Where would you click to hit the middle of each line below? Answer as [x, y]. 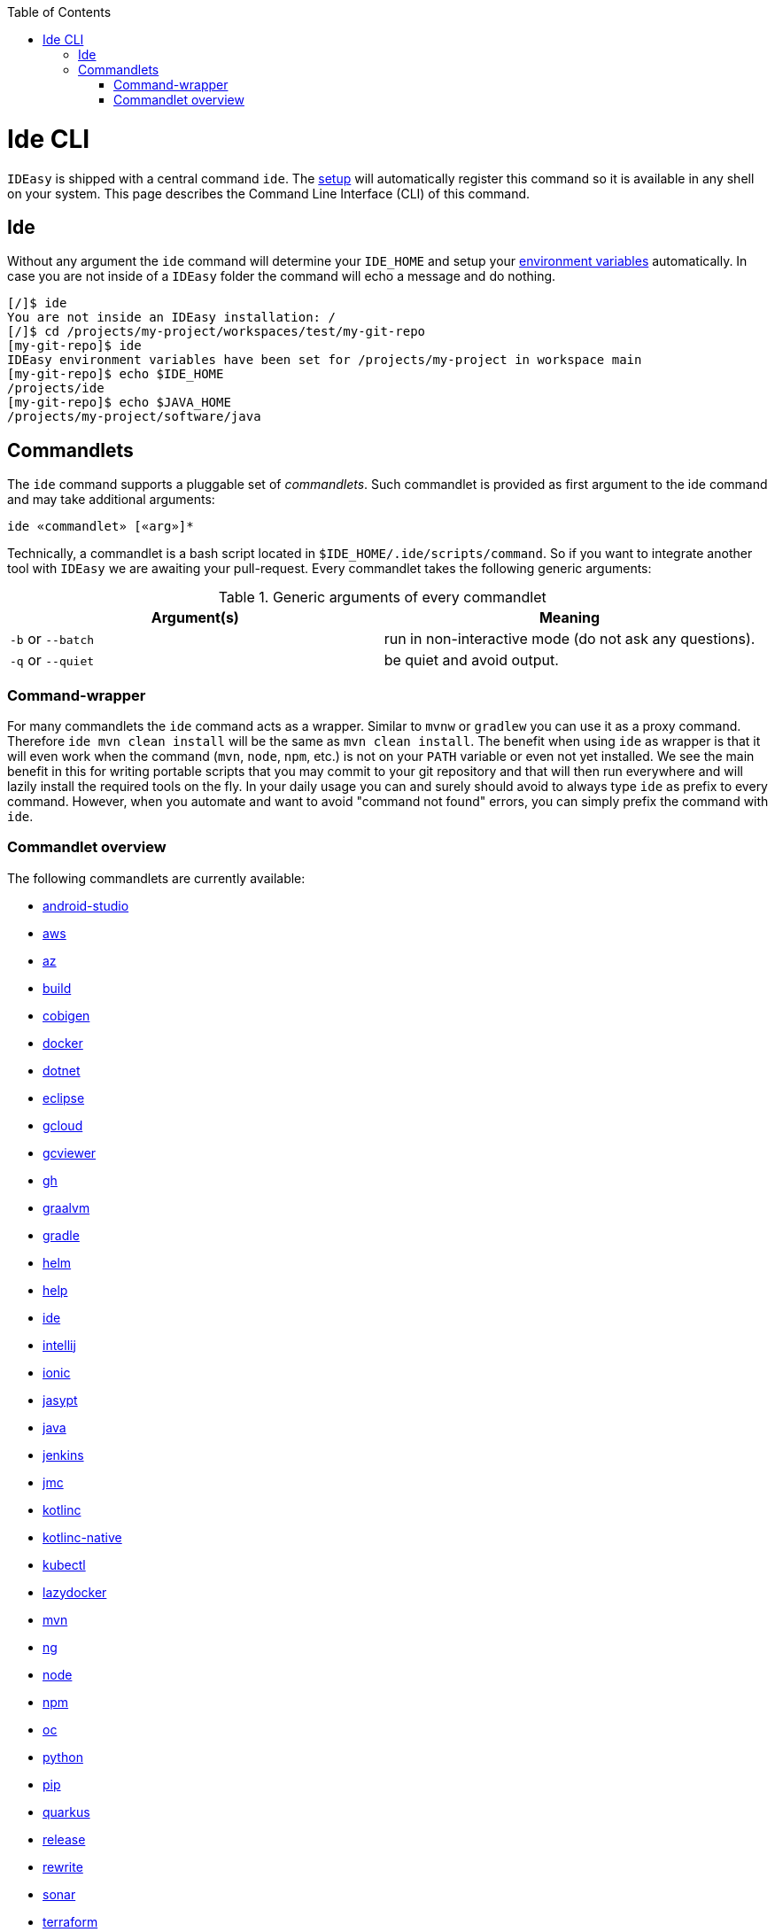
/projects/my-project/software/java [134, 417]
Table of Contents [59, 12]
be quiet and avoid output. [471, 660]
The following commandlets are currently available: [156, 878]
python [63, 1757]
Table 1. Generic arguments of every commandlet [382, 597]
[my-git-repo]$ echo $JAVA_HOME [119, 403]
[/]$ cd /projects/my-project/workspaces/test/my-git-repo [217, 332]
